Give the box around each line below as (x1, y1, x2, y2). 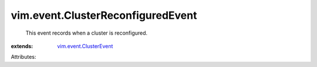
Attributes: (11, 53, 36, 61)
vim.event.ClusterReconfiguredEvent (11, 9, 197, 22)
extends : (11, 42, 33, 49)
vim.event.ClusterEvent (57, 42, 113, 49)
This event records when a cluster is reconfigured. (25, 29, 148, 36)
